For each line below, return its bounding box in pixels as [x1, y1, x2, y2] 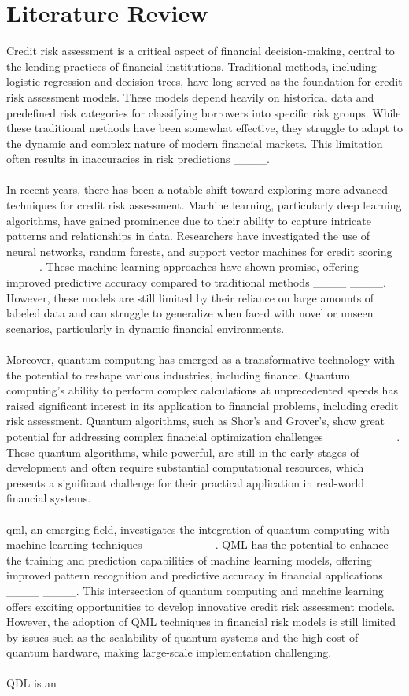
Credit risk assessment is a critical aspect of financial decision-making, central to [6, 43, 395, 59]
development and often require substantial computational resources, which [6, 459, 364, 476]
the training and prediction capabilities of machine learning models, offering [6, 551, 372, 568]
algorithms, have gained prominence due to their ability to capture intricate [6, 212, 371, 228]
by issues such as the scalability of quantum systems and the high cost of [6, 628, 359, 645]
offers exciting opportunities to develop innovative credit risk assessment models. [6, 598, 395, 614]
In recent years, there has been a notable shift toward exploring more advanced [6, 181, 389, 198]
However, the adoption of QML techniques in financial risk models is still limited [6, 613, 396, 630]
